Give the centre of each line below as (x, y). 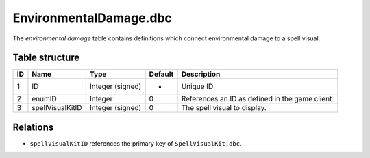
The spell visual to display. (224, 108)
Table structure (46, 58)
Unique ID (197, 87)
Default (161, 74)
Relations (33, 127)
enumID (45, 99)
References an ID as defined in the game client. (258, 99)
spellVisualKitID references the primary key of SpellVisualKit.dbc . (136, 143)
